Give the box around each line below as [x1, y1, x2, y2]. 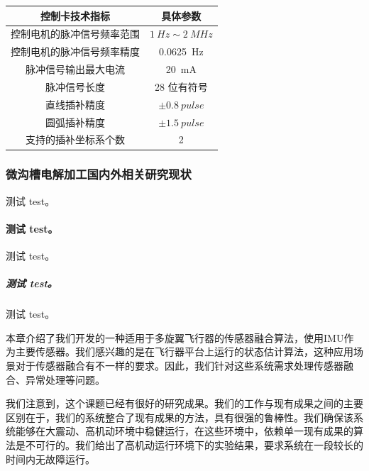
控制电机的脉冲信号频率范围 [11, 26, 140, 41]
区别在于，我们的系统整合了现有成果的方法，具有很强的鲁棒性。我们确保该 [6, 409, 353, 424]
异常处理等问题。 [25, 372, 105, 387]
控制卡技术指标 [40, 8, 110, 23]
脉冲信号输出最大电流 [26, 62, 125, 77]
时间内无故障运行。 [6, 451, 95, 466]
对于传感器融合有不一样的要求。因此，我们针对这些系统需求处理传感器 [15, 358, 343, 373]
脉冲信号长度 [45, 79, 105, 94]
